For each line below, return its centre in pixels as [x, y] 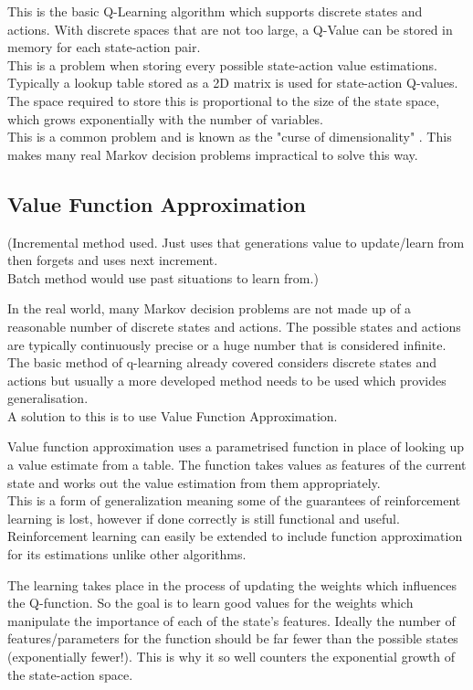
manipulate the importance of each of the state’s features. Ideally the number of [231, 620]
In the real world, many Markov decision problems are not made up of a [210, 308]
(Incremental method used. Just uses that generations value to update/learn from [236, 242]
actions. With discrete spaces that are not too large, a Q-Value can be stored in [230, 29]
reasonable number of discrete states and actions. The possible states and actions [234, 326]
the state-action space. [70, 674]
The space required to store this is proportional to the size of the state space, [224, 100]
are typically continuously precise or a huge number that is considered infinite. [227, 344]
